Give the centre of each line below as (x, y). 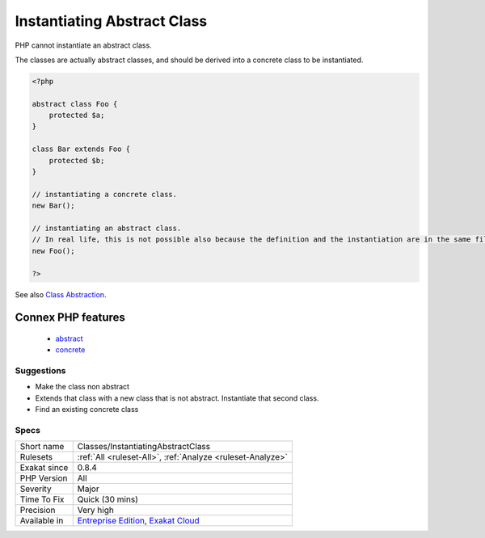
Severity (36, 489)
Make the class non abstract (82, 387)
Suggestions (40, 371)
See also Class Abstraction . (61, 294)
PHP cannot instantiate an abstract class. (84, 45)
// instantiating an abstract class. (107, 228)
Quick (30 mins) (108, 499)
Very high (96, 511)
